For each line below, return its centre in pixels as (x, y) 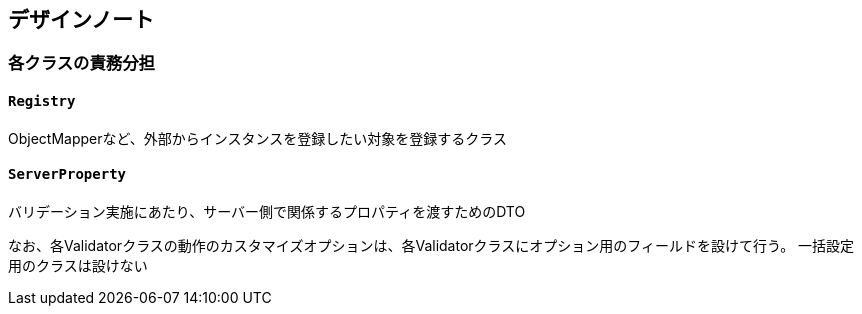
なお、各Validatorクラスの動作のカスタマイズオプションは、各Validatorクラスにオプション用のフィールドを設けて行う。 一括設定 (431, 245)
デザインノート (81, 19)
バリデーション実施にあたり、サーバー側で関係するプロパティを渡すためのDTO (267, 211)
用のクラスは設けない (78, 265)
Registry (42, 101)
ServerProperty (67, 174)
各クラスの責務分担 (81, 63)
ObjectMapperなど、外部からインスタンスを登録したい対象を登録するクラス (257, 138)
